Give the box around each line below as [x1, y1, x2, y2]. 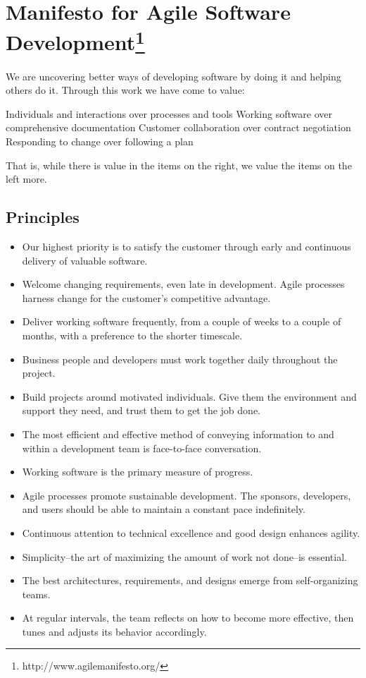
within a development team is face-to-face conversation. [22, 440, 262, 455]
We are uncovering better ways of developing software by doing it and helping [6, 68, 341, 83]
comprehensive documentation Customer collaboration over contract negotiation [6, 120, 351, 135]
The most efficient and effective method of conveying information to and [22, 426, 334, 441]
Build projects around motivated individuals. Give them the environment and [22, 389, 357, 404]
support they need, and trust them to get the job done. [22, 403, 260, 418]
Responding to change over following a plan [6, 134, 194, 149]
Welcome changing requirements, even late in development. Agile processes [22, 277, 345, 291]
